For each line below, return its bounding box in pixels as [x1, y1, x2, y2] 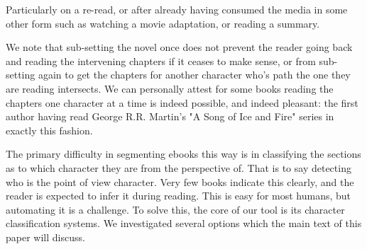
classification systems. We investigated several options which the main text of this [6, 216, 362, 231]
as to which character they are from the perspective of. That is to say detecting [6, 160, 351, 175]
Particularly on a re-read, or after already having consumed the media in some [6, 2, 348, 16]
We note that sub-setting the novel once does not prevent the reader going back [6, 40, 353, 54]
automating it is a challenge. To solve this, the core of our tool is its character [6, 202, 345, 216]
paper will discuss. [6, 229, 85, 244]
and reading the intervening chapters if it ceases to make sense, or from [6, 53, 316, 68]
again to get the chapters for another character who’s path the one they [38, 67, 351, 82]
